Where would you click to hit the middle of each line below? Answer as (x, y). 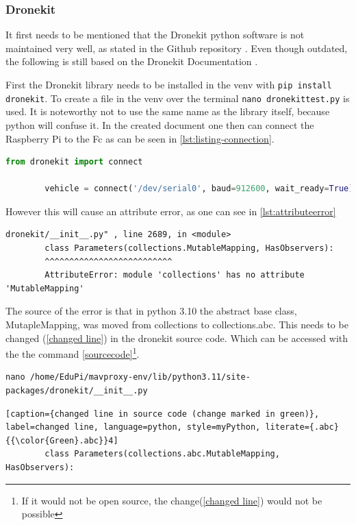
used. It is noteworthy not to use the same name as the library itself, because (168, 111)
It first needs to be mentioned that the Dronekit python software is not (155, 35)
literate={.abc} (302, 427)
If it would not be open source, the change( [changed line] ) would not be (172, 500)
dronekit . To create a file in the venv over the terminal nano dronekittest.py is (178, 98)
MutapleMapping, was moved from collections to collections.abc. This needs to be (177, 325)
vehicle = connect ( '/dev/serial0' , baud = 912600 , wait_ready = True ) (199, 189)
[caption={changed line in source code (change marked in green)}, (163, 414)
